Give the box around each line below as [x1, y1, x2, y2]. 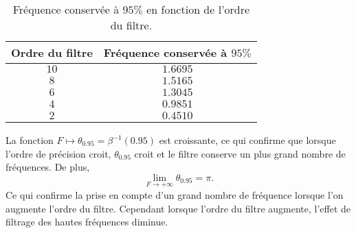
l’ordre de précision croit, [5, 146, 111, 160]
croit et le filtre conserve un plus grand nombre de [134, 146, 346, 160]
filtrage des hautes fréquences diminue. [5, 214, 168, 229]
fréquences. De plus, [5, 160, 90, 174]
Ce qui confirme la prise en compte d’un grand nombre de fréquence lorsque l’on [5, 188, 344, 201]
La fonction [5, 133, 54, 147]
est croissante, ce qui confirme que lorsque [159, 133, 336, 147]
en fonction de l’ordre [146, 1, 250, 17]
